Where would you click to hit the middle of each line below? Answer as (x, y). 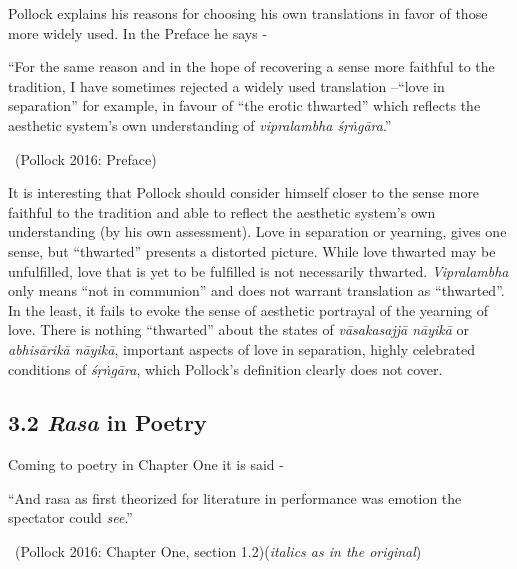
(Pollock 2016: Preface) (85, 158)
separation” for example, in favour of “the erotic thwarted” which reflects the (244, 105)
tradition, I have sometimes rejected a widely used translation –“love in (226, 85)
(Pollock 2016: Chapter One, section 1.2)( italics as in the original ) (218, 551)
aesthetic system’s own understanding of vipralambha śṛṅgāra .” (200, 124)
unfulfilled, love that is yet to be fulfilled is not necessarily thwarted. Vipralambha (258, 270)
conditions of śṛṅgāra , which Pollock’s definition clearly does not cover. (225, 368)
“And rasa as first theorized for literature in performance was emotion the (235, 497)
